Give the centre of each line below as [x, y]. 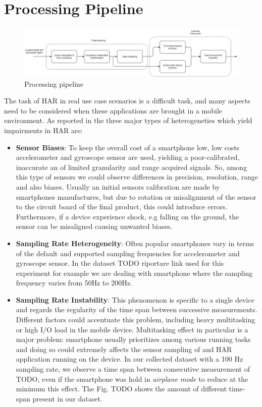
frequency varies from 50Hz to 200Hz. [74, 283]
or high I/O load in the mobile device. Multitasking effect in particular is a [132, 329]
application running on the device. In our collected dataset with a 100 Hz [129, 359]
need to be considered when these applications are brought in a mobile [113, 110]
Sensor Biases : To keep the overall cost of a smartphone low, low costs [128, 147]
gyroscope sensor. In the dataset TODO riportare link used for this [120, 263]
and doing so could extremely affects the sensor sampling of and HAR [124, 349]
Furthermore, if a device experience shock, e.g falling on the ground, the [127, 216]
